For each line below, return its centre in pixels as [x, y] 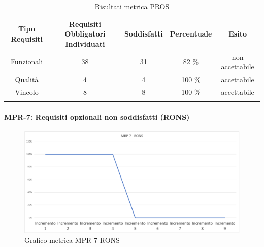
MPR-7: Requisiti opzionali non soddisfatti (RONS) [97, 116]
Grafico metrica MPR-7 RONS [72, 240]
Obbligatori [85, 34]
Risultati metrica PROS [132, 6]
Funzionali [27, 62]
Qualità [27, 79]
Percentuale [191, 34]
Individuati [85, 43]
